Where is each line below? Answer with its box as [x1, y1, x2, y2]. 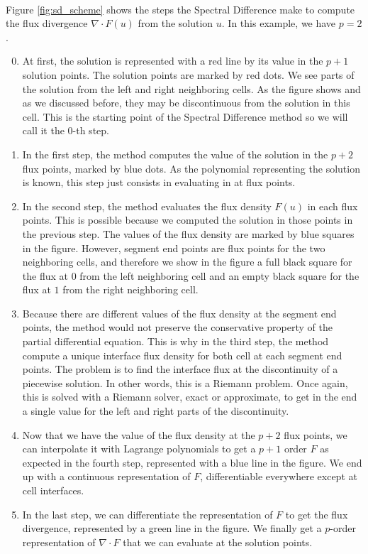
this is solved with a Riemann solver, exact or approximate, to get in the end [22, 389, 357, 404]
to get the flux [285, 506, 348, 521]
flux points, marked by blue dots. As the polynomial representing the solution [22, 161, 360, 175]
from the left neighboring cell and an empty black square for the [79, 268, 359, 283]
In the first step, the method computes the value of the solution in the [22, 146, 328, 161]
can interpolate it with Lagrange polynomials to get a [22, 441, 256, 456]
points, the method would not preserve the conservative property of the [22, 320, 333, 335]
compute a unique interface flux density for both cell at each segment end [22, 347, 342, 362]
